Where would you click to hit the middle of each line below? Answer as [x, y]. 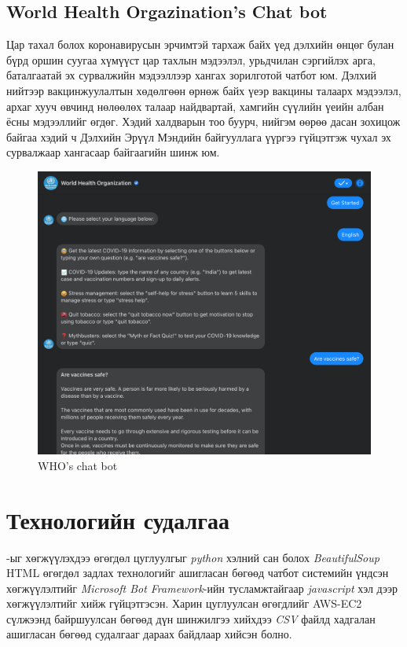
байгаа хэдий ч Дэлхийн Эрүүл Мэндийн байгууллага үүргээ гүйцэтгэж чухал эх [199, 136]
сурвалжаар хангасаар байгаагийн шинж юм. [113, 152]
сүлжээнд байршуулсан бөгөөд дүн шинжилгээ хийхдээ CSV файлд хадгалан [191, 618]
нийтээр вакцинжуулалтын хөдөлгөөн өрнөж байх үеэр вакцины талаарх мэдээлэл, [204, 90]
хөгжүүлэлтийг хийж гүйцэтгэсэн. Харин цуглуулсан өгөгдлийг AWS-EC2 [184, 603]
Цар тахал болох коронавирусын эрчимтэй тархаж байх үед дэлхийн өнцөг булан [200, 44]
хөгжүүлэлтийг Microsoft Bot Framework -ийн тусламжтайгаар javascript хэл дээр [202, 588]
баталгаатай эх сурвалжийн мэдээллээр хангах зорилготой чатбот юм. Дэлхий [192, 75]
